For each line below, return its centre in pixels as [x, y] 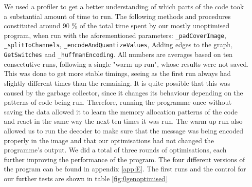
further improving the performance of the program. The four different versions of [125, 159]
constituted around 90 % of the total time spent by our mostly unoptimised [117, 26]
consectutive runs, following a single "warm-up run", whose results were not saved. [126, 64]
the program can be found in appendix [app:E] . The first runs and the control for [125, 169]
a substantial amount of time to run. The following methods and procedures [117, 16]
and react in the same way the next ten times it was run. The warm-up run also [123, 121]
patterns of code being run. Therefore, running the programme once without [118, 102]
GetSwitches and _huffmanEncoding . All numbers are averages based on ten [118, 54]
